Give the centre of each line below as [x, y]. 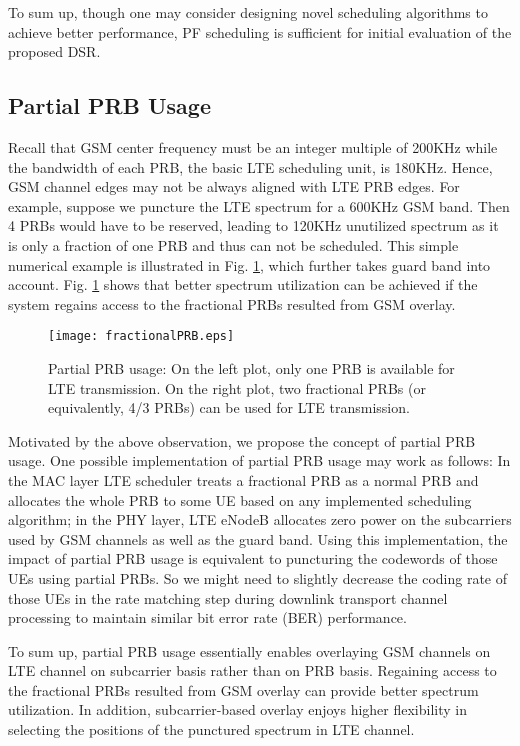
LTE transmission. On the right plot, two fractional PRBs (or [237, 387]
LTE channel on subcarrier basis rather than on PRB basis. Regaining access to [252, 670]
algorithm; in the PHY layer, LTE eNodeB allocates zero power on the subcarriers [260, 519]
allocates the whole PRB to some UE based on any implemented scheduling [240, 499]
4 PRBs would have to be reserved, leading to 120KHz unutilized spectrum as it [253, 225]
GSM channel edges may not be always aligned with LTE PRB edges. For [234, 186]
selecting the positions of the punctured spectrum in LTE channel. [211, 729]
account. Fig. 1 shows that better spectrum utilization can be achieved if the [243, 284]
